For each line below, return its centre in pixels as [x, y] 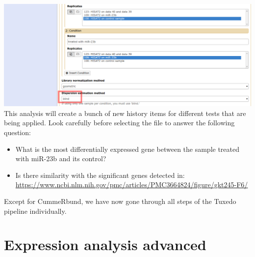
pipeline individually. [35, 211]
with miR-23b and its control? [61, 158]
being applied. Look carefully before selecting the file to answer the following [119, 123]
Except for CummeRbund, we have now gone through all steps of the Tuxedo [120, 201]
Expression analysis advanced [105, 244]
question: [17, 132]
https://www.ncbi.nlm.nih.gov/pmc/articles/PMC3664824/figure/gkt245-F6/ [132, 185]
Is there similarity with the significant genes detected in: [100, 175]
